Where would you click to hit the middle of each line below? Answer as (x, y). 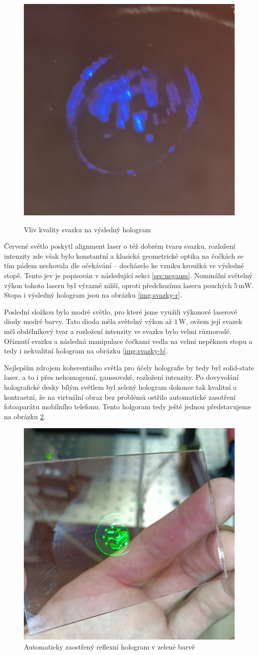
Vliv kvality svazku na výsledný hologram (87, 229)
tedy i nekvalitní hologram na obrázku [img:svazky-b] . (86, 351)
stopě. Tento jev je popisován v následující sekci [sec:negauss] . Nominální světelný (128, 275)
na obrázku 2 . (25, 416)
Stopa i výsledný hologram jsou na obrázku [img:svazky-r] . (93, 295)
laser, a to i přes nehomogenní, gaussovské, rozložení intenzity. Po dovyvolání (122, 377)
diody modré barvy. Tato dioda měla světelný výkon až (88, 321)
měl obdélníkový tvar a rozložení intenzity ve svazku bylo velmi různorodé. (118, 331)
